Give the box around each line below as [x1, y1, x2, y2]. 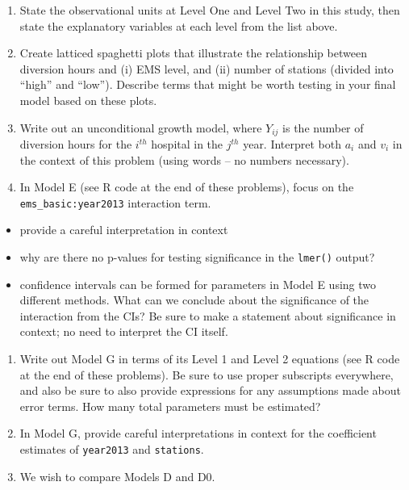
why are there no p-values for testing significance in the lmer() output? [19, 249, 375, 266]
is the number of [282, 119, 364, 136]
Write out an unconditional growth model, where [19, 119, 262, 136]
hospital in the [151, 136, 223, 153]
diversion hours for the [19, 136, 132, 153]
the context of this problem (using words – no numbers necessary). [19, 151, 349, 168]
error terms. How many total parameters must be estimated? [19, 397, 321, 414]
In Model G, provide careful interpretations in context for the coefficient [19, 425, 377, 442]
